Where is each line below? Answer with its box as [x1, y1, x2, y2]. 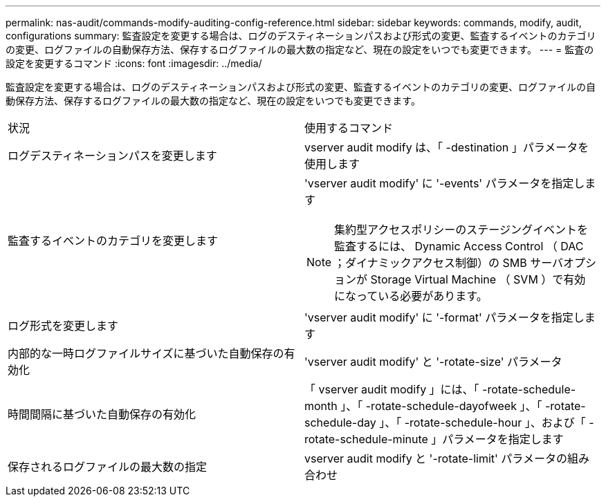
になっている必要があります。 [334, 289, 488, 303]
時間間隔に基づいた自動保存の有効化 [8, 407, 196, 421]
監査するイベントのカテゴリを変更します [8, 234, 219, 248]
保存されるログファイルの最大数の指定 [8, 460, 208, 474]
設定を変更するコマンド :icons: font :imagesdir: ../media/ [6, 57, 262, 69]
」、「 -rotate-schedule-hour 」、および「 [379, 416, 586, 429]
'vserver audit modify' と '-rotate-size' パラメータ [304, 355, 562, 369]
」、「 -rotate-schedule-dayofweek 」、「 [340, 399, 542, 413]
